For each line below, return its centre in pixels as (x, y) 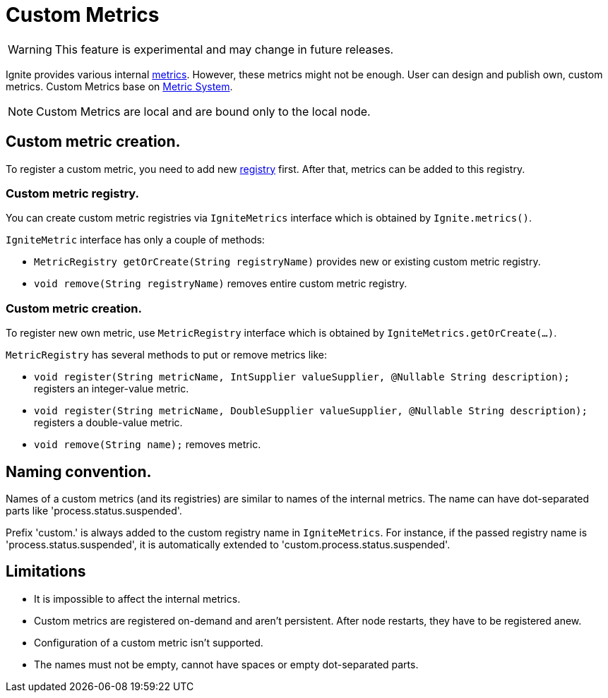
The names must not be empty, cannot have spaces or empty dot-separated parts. (226, 664)
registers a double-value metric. (108, 423)
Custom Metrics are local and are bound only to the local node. (203, 111)
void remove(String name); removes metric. (148, 445)
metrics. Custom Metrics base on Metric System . (119, 86)
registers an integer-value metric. (112, 389)
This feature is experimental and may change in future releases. (224, 49)
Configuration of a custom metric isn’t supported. (149, 642)
